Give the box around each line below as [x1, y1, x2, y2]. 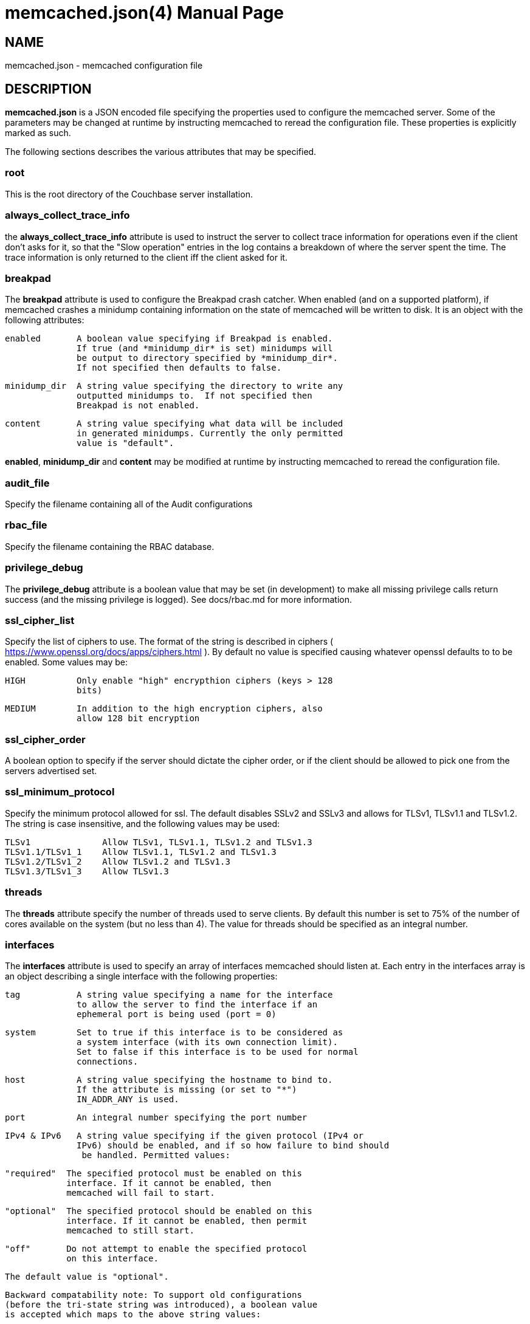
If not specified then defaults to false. [77, 363, 282, 373]
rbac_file [5, 519, 47, 532]
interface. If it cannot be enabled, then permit [66, 1216, 308, 1226]
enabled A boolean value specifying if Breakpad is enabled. [5, 334, 333, 344]
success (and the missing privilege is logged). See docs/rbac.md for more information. [5, 594, 353, 605]
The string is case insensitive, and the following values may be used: [5, 818, 280, 829]
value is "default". [77, 438, 174, 448]
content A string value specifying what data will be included [5, 419, 343, 429]
